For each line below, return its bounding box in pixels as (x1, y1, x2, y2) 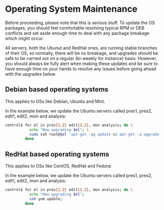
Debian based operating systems (5, 85, 109, 94)
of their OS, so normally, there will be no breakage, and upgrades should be (5, 50, 159, 56)
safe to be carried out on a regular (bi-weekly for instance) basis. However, (5, 55, 157, 61)
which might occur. (5, 35, 44, 41)
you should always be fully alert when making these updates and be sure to (5, 60, 158, 66)
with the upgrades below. (5, 71, 56, 77)
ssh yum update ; (29, 196, 63, 201)
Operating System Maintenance (5, 3, 137, 15)
